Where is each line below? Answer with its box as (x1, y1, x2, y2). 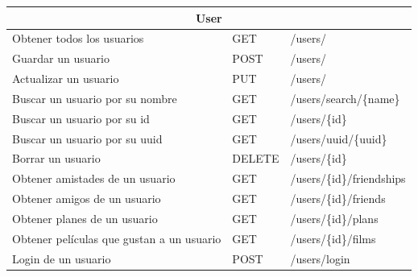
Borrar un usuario (12, 150, 101, 167)
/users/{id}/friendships (290, 170, 406, 187)
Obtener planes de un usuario (12, 209, 158, 226)
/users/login (290, 250, 350, 267)
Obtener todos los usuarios (12, 30, 144, 47)
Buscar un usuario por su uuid (12, 130, 163, 147)
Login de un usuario (12, 250, 111, 267)
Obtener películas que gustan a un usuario (12, 229, 221, 246)
